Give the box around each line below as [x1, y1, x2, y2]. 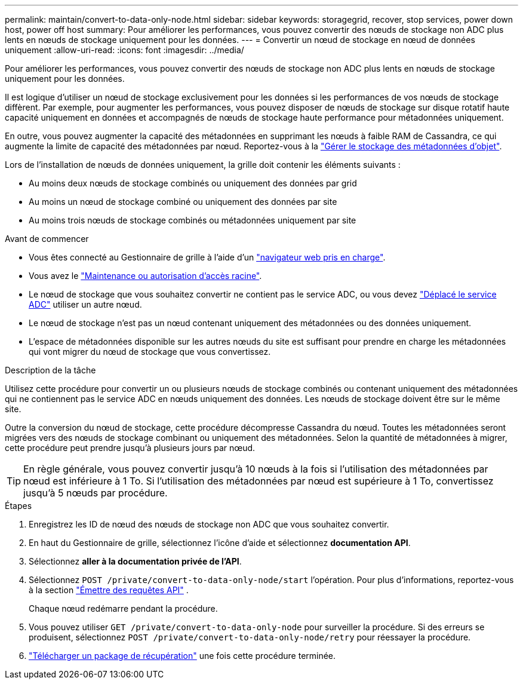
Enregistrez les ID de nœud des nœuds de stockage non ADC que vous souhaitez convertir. [29, 519, 389, 529]
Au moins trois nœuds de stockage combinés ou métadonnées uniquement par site [29, 215, 356, 225]
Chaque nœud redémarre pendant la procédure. [29, 603, 218, 614]
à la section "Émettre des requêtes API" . [29, 585, 189, 595]
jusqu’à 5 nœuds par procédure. [23, 487, 168, 499]
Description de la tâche [5, 365, 96, 375]
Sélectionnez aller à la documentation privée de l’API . [29, 556, 242, 566]
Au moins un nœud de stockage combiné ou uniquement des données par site [29, 197, 337, 207]
